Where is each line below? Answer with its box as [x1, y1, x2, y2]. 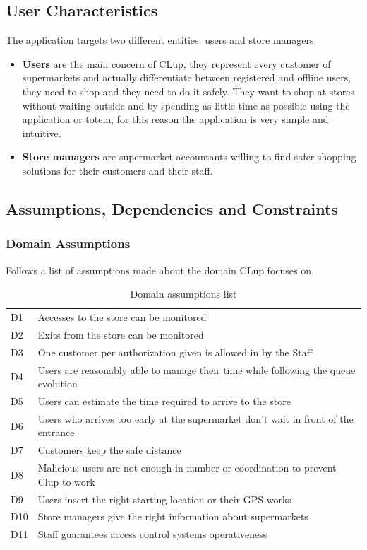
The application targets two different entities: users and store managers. [6, 33, 317, 47]
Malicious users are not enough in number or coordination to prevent [37, 460, 337, 475]
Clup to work [37, 474, 95, 488]
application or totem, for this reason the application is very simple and [22, 112, 329, 127]
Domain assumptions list [130, 286, 237, 301]
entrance [37, 425, 75, 440]
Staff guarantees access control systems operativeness [37, 527, 267, 542]
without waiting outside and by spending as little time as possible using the [22, 98, 350, 112]
